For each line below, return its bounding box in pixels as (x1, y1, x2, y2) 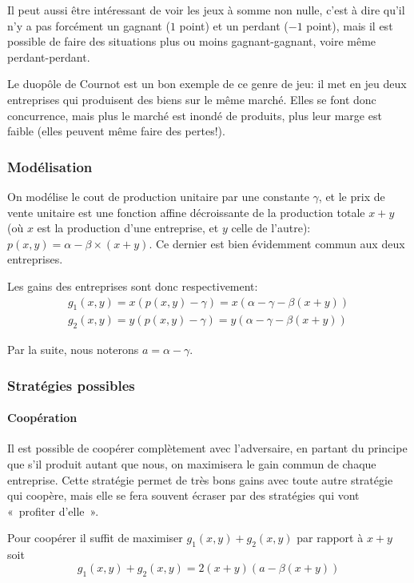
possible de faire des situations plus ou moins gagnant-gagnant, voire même (7, 33, 376, 50)
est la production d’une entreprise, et (37, 219, 219, 236)
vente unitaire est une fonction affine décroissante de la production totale (7, 203, 365, 220)
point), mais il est (306, 17, 393, 34)
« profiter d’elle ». (7, 502, 99, 519)
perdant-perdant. (7, 48, 90, 65)
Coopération (7, 409, 78, 426)
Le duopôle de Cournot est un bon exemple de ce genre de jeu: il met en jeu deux (7, 75, 407, 92)
